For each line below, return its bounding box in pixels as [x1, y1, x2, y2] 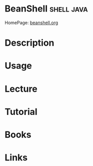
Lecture [4, 83, 38, 94]
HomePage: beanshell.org [4, 20, 58, 26]
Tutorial [4, 106, 38, 117]
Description [4, 37, 54, 49]
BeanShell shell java [4, 3, 88, 15]
